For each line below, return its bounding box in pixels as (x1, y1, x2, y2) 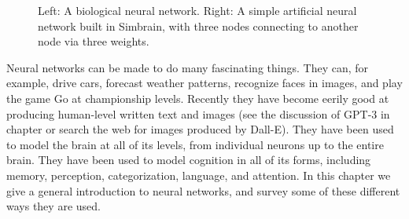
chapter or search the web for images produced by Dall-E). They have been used (6, 121, 394, 137)
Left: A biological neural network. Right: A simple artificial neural (38, 2, 357, 18)
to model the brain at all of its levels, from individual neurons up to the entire (6, 136, 384, 152)
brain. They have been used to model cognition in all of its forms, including (6, 151, 371, 168)
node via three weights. (38, 33, 149, 49)
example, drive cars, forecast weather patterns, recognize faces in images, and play (6, 75, 403, 91)
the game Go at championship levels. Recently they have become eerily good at (6, 89, 389, 106)
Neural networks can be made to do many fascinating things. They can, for (6, 59, 369, 75)
